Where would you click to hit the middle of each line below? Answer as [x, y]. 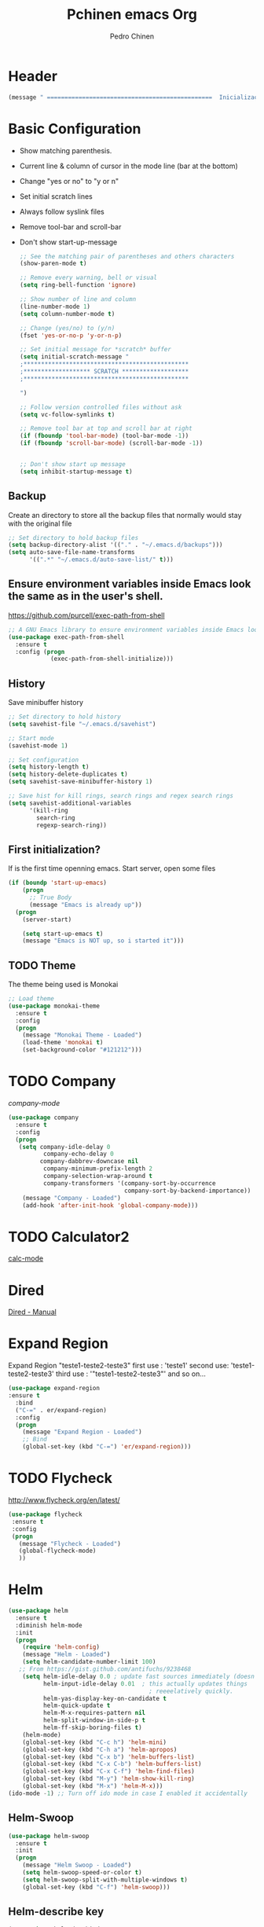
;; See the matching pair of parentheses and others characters [127, 256]
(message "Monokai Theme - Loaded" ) [82, 1035]
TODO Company [62, 1081]
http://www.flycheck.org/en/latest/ [64, 1500]
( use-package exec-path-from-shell [66, 637]
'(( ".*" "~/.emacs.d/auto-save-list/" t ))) [101, 560]
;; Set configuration [44, 760]
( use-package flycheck [45, 1514]
